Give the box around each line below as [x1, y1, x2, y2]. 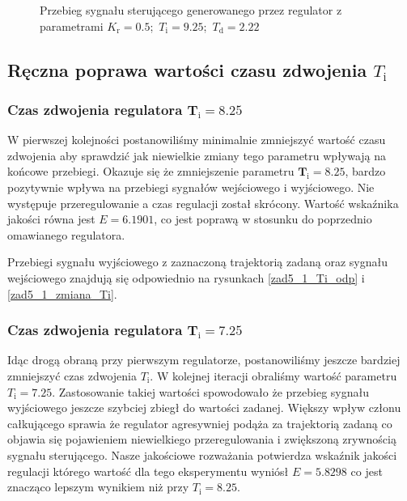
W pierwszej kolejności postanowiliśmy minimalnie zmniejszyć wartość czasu [7, 131, 386, 148]
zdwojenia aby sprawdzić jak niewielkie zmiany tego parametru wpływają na [7, 146, 387, 163]
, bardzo [345, 163, 386, 180]
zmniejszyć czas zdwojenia [7, 367, 137, 384]
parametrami [40, 17, 104, 34]
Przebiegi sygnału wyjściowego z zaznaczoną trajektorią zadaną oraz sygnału [7, 253, 388, 270]
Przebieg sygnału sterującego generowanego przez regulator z [40, 2, 342, 18]
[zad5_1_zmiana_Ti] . [7, 285, 117, 302]
